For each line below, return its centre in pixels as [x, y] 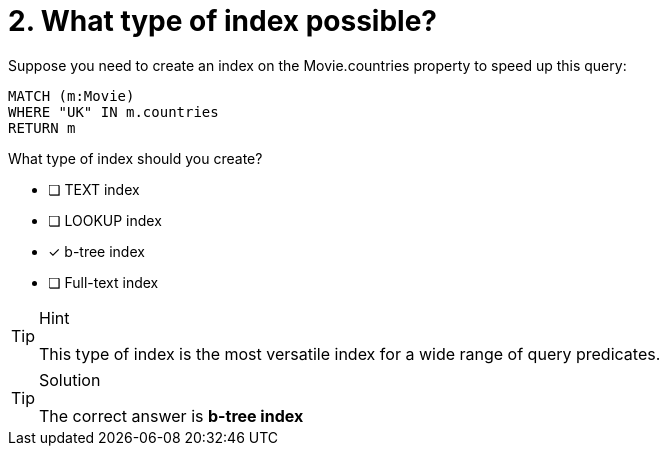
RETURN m [42, 127]
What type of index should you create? [135, 158]
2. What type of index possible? [223, 21]
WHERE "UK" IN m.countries [113, 111]
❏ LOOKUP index [105, 220]
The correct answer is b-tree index [171, 415]
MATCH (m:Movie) [71, 95]
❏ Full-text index [103, 282]
